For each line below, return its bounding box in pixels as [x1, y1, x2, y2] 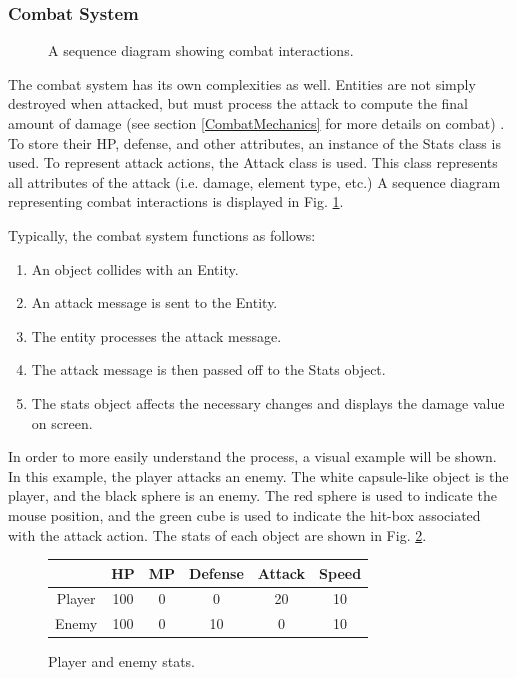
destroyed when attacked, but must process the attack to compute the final [8, 93, 469, 114]
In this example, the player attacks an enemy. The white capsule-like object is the [8, 465, 509, 486]
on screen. [31, 412, 93, 433]
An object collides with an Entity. [31, 258, 239, 279]
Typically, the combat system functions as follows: [8, 224, 316, 245]
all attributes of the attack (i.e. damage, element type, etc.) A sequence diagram [8, 171, 501, 192]
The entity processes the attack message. [31, 325, 282, 346]
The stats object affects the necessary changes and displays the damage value [31, 392, 505, 413]
